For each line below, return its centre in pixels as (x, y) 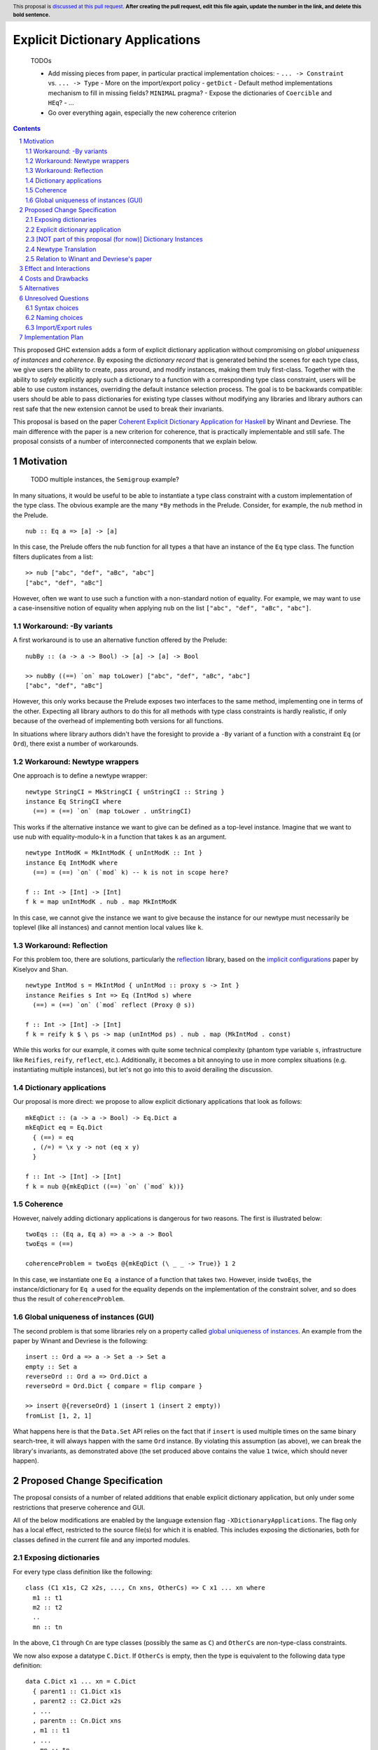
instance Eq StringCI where (73, 801)
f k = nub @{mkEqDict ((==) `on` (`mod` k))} (105, 1186)
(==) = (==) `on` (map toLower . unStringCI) (112, 811)
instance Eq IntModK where (72, 862)
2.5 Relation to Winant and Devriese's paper (89, 258)
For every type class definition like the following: (83, 1571)
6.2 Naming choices (54, 318)
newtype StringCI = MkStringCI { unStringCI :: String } (125, 792)
